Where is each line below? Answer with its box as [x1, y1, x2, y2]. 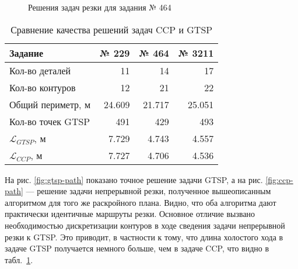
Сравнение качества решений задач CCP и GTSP [10, 22, 213, 36]
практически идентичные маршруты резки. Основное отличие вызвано [5, 208, 255, 220]
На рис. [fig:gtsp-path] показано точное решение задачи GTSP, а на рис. [5, 173, 263, 185]
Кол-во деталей [9, 63, 71, 77]
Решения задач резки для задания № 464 [28, 1, 171, 13]
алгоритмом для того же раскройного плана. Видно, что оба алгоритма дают [5, 196, 276, 208]
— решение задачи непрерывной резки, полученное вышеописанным [26, 185, 271, 197]
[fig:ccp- [265, 173, 293, 185]
